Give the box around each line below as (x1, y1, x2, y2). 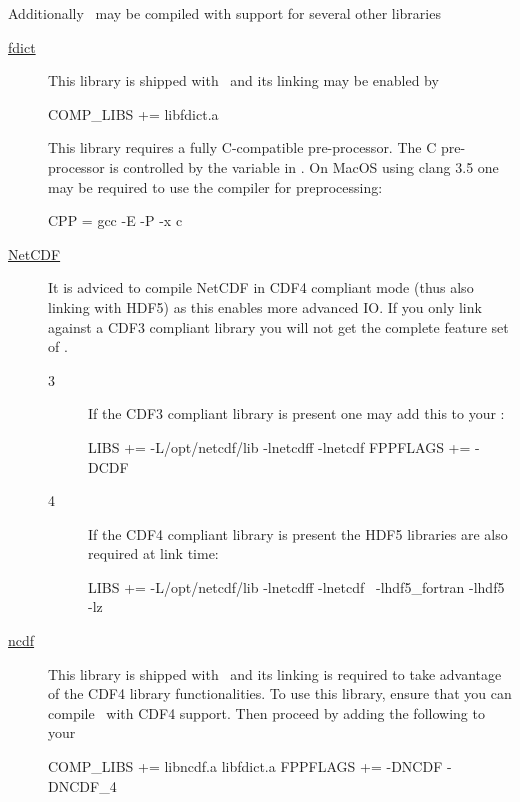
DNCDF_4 (48, 775, 117, 796)
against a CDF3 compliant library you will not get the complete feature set (48, 316, 509, 337)
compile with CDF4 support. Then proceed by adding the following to (48, 702, 485, 723)
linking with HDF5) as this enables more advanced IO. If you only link (48, 296, 482, 317)
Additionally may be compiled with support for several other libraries (8, 3, 441, 23)
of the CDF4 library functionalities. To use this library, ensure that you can (48, 683, 512, 704)
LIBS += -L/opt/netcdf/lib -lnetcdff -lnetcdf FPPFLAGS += (88, 436, 471, 457)
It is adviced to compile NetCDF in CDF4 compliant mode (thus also (48, 277, 474, 298)
